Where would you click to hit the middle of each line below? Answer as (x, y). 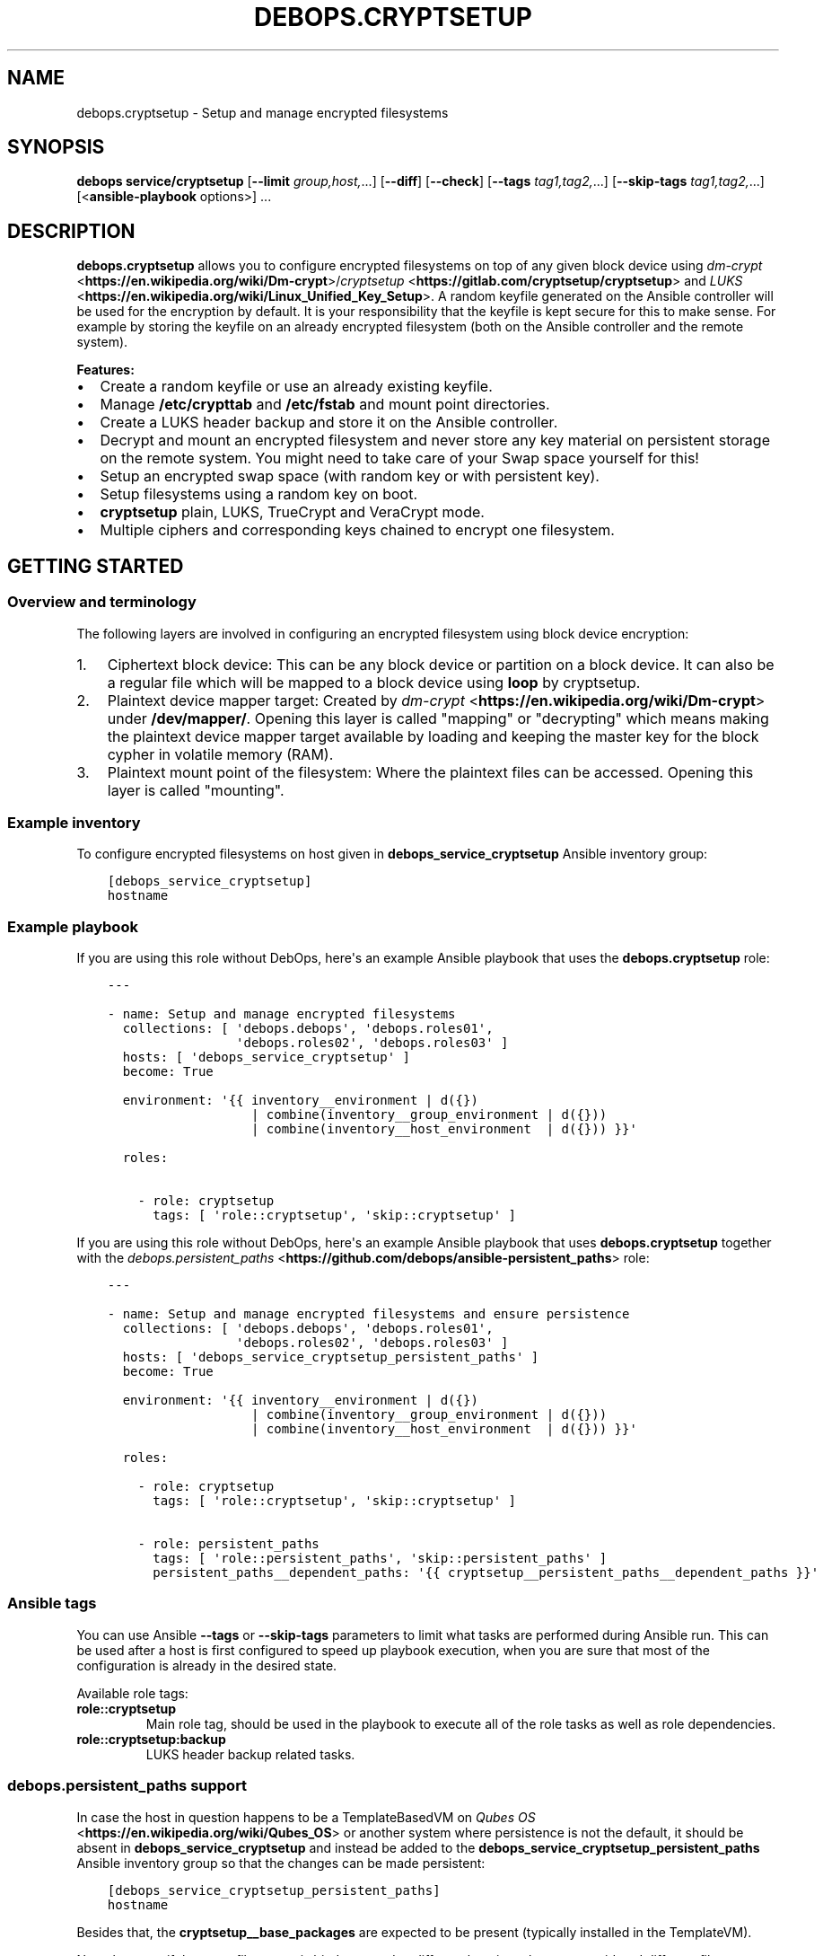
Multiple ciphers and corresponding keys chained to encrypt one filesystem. (357, 530)
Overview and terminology (102, 602)
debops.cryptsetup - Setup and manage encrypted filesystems (263, 112)
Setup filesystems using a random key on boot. (259, 494)
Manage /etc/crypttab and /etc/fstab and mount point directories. (325, 405)
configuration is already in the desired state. (207, 1665)
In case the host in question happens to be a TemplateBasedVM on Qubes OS (306, 1817)
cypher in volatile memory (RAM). (220, 754)
